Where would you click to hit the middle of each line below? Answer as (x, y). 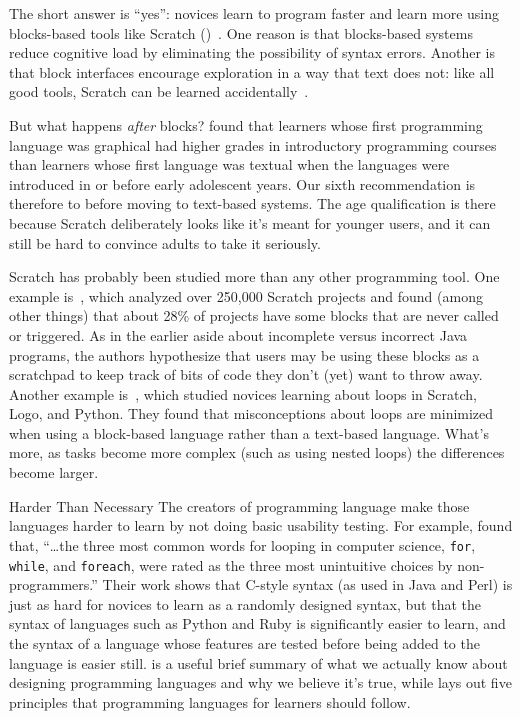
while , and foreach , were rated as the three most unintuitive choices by (231, 564)
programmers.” (53, 584)
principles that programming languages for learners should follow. (210, 701)
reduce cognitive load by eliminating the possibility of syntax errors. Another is (252, 52)
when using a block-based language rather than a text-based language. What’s (249, 432)
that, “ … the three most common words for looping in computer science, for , (242, 544)
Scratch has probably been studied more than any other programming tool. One (254, 276)
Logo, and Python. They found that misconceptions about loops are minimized (251, 413)
